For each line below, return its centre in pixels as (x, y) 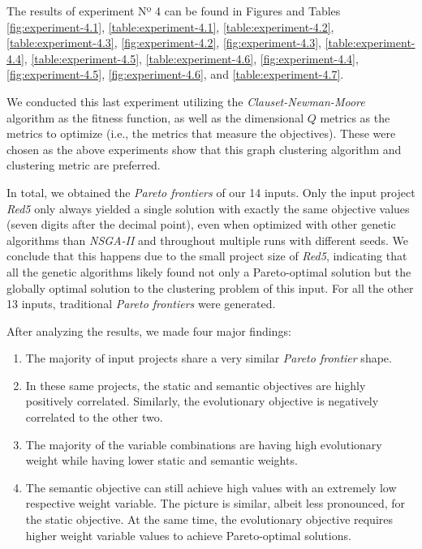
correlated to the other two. (94, 417)
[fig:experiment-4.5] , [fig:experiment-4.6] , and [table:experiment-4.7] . (175, 74)
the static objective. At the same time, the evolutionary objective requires (209, 519)
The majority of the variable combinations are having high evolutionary (204, 444)
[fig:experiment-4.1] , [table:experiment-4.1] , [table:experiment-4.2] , (170, 26)
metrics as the (355, 117)
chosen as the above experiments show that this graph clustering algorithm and (204, 149)
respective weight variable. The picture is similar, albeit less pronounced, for (215, 503)
